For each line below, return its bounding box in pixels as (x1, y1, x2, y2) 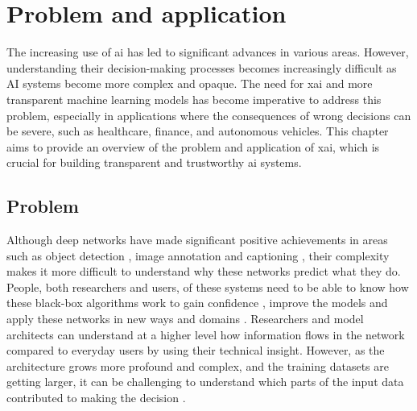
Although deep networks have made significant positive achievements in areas (6, 231, 388, 248)
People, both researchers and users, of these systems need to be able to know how (6, 278, 409, 295)
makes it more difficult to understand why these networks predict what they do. (6, 263, 401, 280)
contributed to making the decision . (6, 389, 186, 406)
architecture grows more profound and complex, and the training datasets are (6, 357, 389, 374)
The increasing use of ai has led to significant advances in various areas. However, (6, 44, 409, 60)
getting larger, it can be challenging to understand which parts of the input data (6, 373, 404, 390)
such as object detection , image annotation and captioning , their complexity (6, 247, 390, 264)
